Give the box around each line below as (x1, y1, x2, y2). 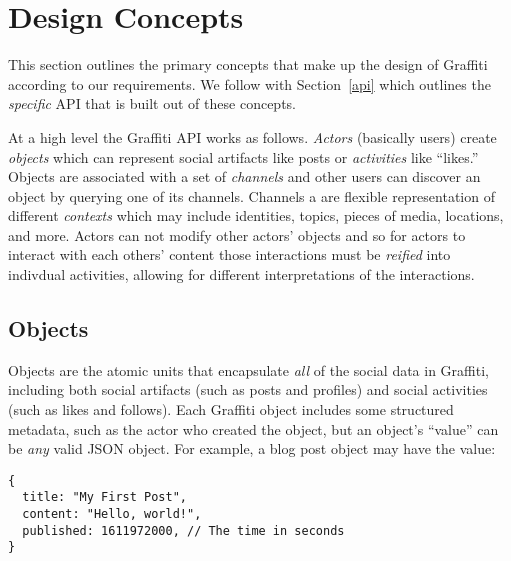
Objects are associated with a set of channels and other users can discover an (8, 166, 481, 187)
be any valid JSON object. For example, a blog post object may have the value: (8, 438, 496, 459)
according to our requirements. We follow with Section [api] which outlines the (8, 73, 491, 94)
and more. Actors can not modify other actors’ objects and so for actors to (8, 224, 466, 245)
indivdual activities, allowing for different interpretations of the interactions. (8, 264, 475, 285)
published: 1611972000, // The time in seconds (22, 523, 345, 538)
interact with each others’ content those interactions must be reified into (8, 244, 451, 265)
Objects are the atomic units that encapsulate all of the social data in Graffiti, (8, 359, 489, 380)
